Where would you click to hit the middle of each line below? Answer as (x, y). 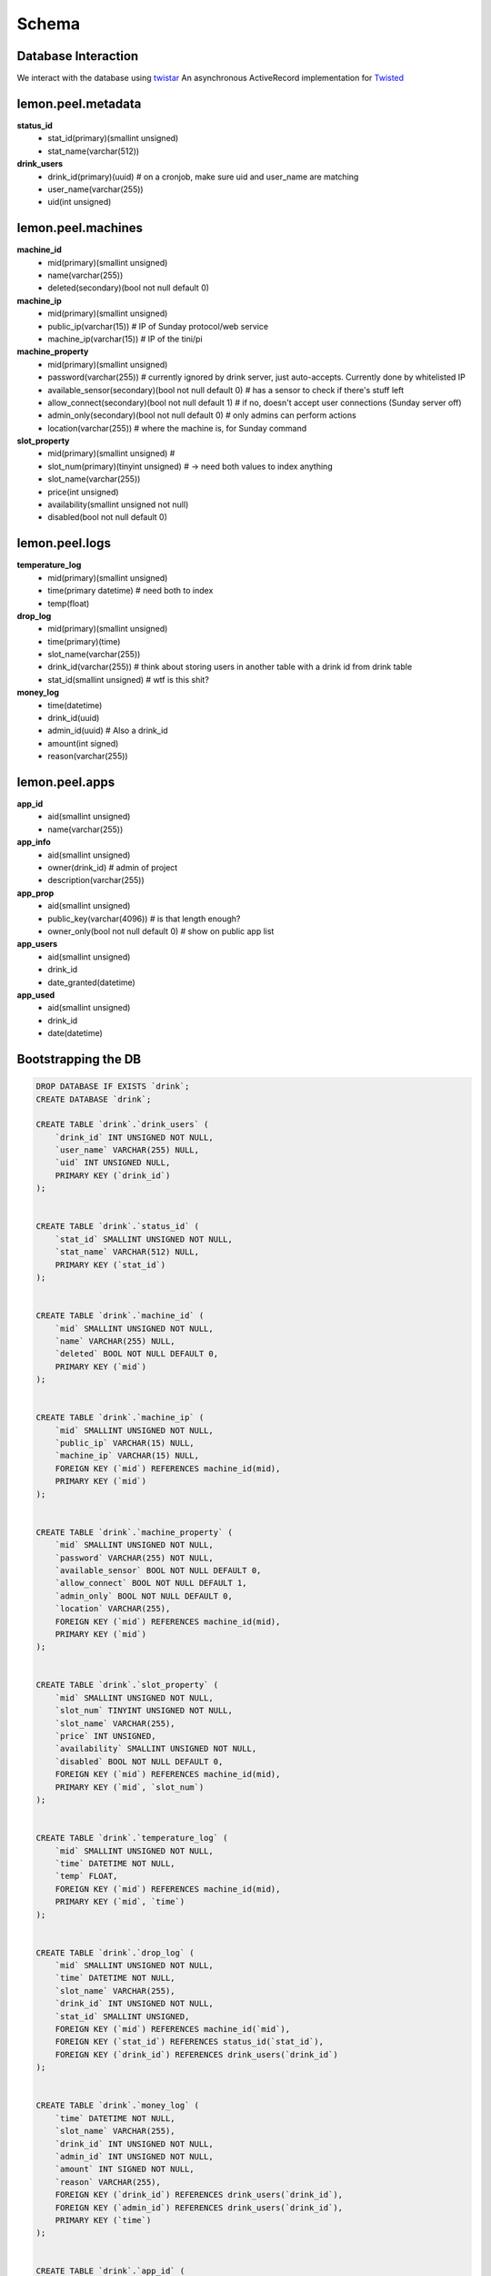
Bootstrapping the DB (79, 1059)
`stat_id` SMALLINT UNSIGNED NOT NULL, (144, 1239)
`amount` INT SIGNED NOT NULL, (125, 2169)
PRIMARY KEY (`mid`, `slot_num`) (130, 1787)
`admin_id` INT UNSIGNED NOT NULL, (134, 2156)
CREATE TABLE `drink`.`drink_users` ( (122, 1125)
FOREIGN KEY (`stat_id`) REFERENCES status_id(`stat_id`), (190, 2042)
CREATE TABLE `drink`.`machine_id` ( (120, 1316)
